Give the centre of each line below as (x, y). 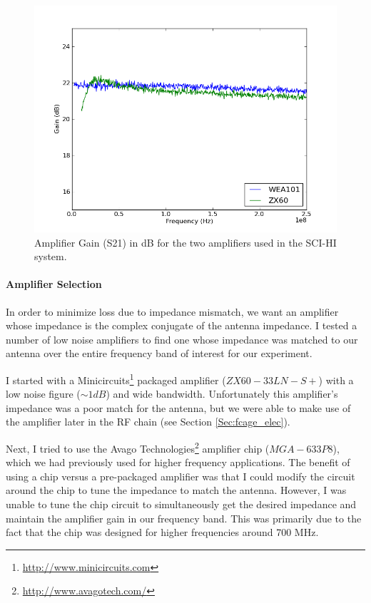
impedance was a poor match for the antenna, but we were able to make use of (178, 407)
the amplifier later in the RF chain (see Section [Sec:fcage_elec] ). (148, 422)
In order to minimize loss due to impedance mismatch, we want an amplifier (172, 311)
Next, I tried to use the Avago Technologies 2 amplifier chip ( (138, 447)
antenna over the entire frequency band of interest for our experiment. (159, 353)
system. (51, 256)
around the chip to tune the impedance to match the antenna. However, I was (176, 490)
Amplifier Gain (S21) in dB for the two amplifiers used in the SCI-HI (185, 242)
